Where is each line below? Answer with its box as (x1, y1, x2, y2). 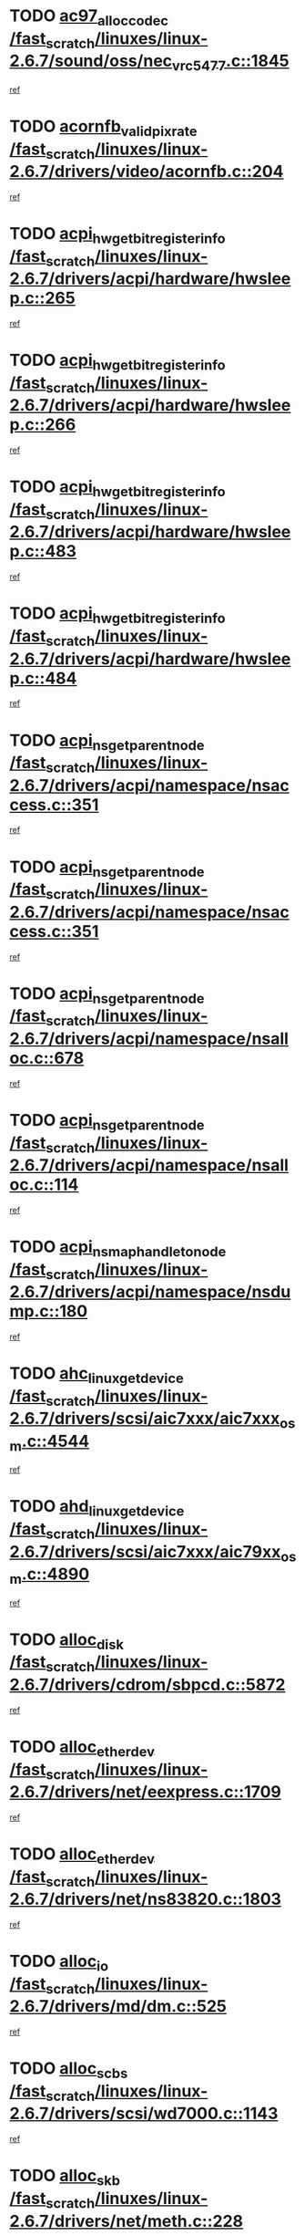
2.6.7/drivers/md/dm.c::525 (9, 1996, 228, 2017)
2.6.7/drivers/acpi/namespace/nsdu (9, 1282, 291, 1303)
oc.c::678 (9, 1047, 85, 1068)
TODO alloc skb (9, 2166, 121, 2189)
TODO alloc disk (9, 1629, 125, 1653)
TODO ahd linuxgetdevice (9, 1496, 185, 1520)
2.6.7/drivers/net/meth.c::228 (9, 2210, 244, 2231)
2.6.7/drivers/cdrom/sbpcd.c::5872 (9, 1674, 286, 1695)
